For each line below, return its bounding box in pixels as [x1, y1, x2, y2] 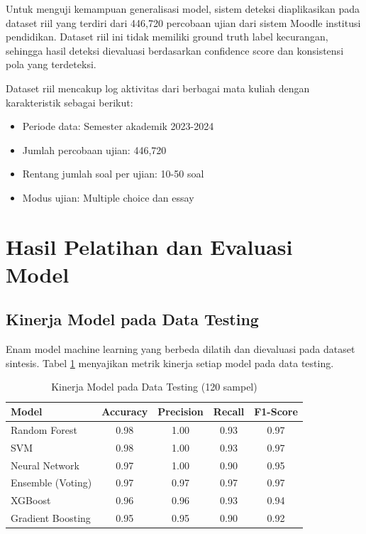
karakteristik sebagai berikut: [6, 94, 133, 109]
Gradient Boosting [11, 511, 91, 525]
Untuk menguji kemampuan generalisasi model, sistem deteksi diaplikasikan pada [6, 1, 360, 16]
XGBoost [11, 493, 51, 508]
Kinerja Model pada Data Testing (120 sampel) [51, 379, 257, 394]
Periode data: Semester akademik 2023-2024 [22, 119, 214, 133]
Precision [157, 404, 204, 419]
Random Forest [11, 422, 77, 437]
